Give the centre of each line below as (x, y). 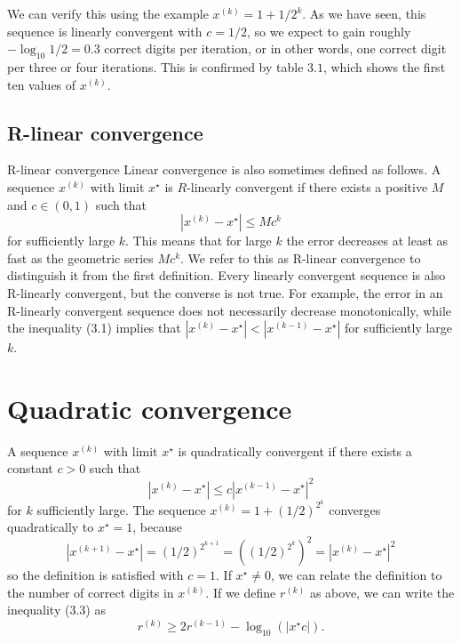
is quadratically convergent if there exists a (295, 450)
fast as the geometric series (80, 257)
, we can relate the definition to (356, 575)
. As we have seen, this (364, 13)
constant (30, 468)
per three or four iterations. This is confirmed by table (155, 66)
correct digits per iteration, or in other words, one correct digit (275, 48)
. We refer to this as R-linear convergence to (301, 257)
